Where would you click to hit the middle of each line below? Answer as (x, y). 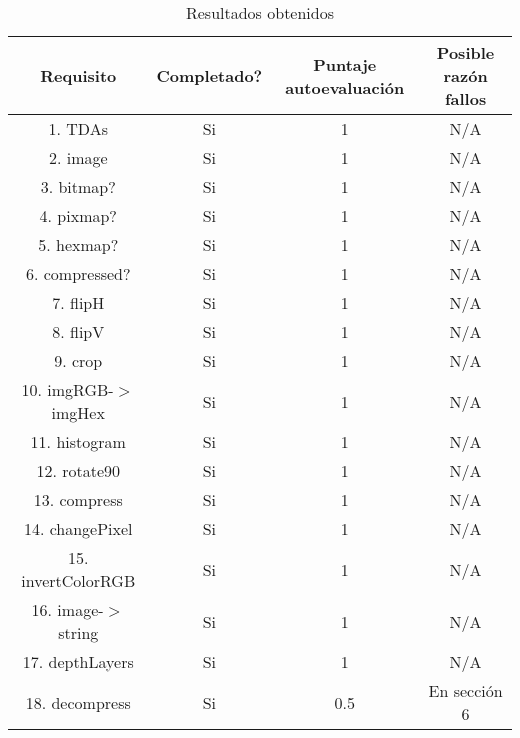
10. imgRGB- (67, 389)
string (78, 632)
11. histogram (78, 441)
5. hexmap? (78, 244)
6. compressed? (78, 273)
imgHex (78, 412)
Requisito (78, 75)
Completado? (209, 75)
